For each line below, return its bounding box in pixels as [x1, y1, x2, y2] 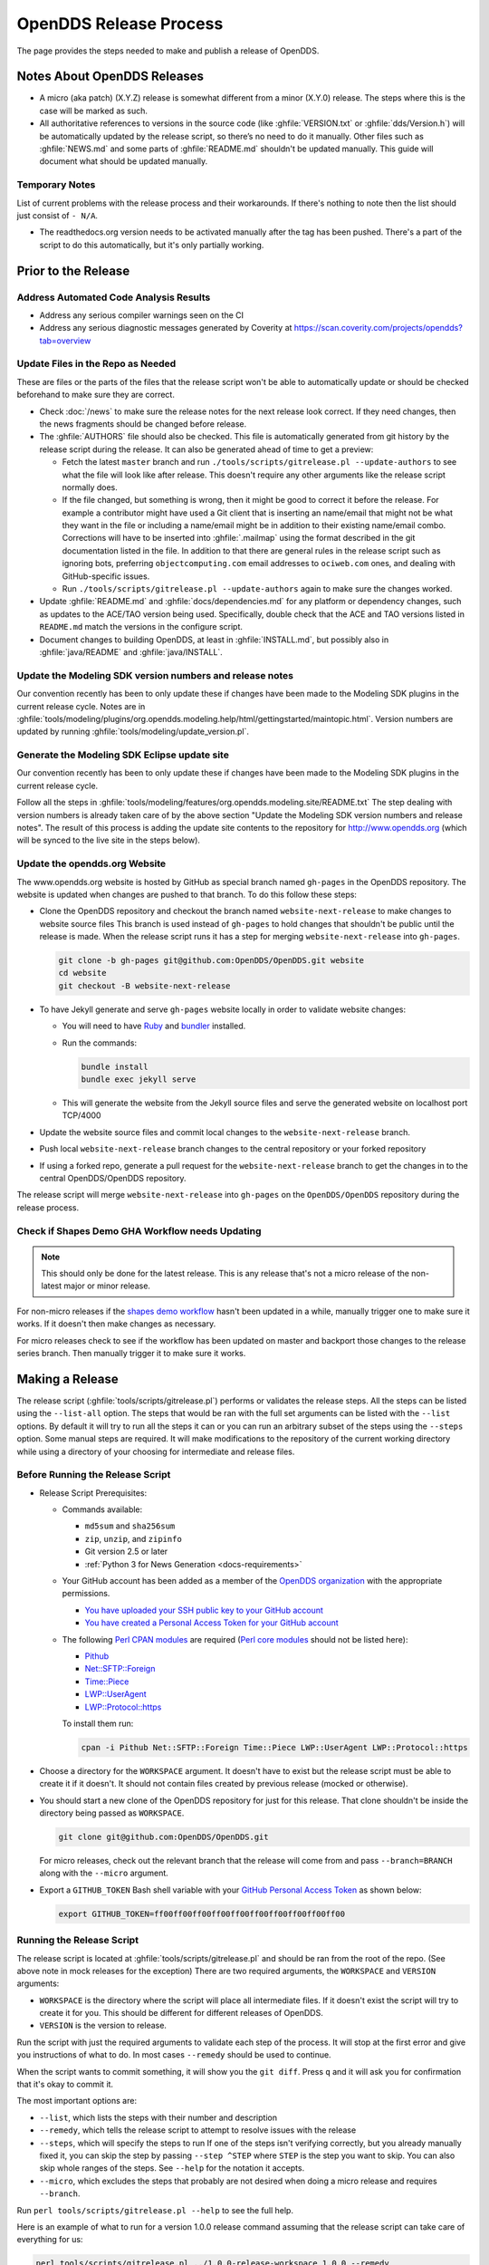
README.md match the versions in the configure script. [39, 622, 244, 632]
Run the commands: [62, 1037, 138, 1048]
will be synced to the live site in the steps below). [16, 834, 201, 846]
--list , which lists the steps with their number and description [39, 2112, 278, 2123]
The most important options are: [16, 2096, 138, 2106]
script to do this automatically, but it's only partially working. [39, 239, 264, 250]
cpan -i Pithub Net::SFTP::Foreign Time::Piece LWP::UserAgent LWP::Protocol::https [81, 1742, 468, 1752]
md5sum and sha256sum [84, 1520, 176, 1531]
